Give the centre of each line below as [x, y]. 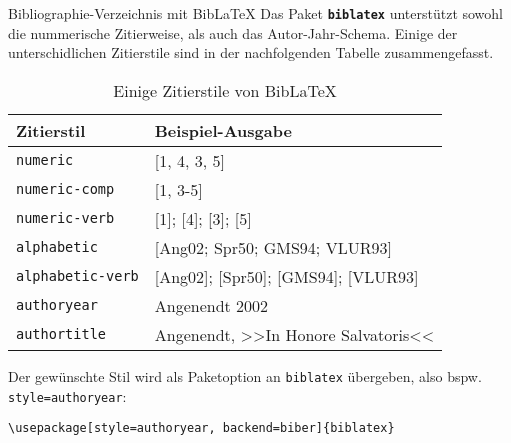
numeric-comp [65, 189]
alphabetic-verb [77, 276]
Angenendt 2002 [211, 305]
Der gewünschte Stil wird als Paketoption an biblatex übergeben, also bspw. [245, 375]
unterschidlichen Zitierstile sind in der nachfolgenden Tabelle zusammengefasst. [251, 52]
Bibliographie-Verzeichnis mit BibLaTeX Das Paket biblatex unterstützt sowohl [256, 13]
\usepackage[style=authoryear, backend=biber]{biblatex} [201, 428]
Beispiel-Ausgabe [223, 130]
